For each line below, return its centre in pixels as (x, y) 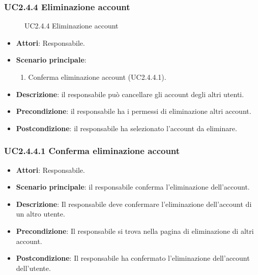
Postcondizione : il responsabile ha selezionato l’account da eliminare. (126, 128)
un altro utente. (40, 214)
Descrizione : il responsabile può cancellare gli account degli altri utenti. (130, 94)
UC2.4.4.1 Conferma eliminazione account (92, 151)
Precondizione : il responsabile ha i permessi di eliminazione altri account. (134, 111)
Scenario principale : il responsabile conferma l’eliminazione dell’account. (133, 187)
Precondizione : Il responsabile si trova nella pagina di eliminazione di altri (135, 231)
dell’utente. (33, 268)
